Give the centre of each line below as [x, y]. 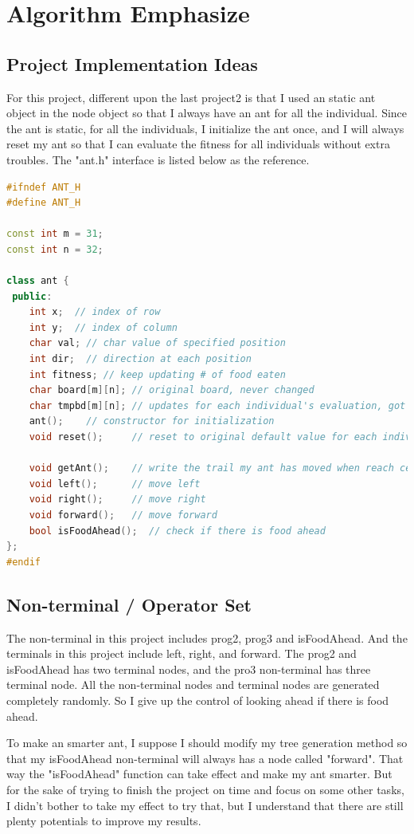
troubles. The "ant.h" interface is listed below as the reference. [158, 159]
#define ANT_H [44, 203]
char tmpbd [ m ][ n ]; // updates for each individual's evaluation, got [217, 405]
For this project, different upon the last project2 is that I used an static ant [191, 97]
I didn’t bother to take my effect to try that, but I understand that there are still [205, 805]
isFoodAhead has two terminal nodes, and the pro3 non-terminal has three [189, 669]
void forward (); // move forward [123, 515]
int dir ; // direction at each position [140, 359]
